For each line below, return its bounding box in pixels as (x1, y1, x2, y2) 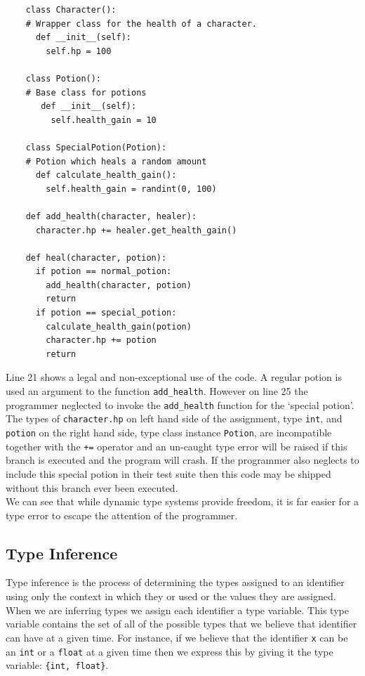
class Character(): (25, 5, 117, 15)
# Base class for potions (25, 87, 147, 98)
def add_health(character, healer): (25, 211, 197, 221)
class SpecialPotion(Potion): (25, 142, 167, 152)
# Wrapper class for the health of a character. (25, 18, 257, 29)
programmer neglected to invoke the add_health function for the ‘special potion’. (6, 397, 354, 412)
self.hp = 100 (46, 46, 112, 56)
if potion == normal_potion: (35, 266, 172, 277)
